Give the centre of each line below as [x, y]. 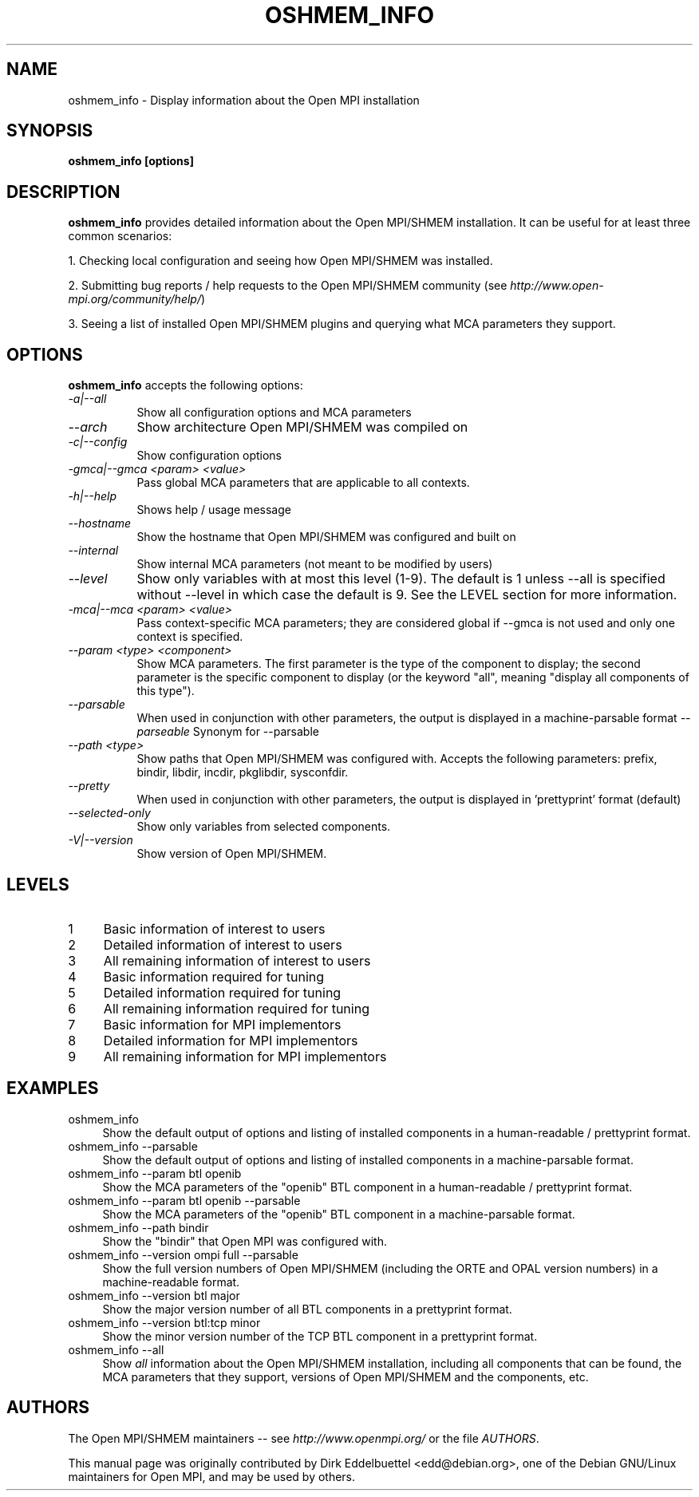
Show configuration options [209, 456]
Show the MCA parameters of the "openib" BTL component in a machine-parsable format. [339, 1214]
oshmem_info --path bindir [138, 1227]
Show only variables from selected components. [264, 827]
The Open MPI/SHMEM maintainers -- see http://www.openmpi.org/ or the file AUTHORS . [304, 1438]
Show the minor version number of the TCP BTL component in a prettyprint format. [320, 1336]
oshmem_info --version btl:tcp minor [164, 1322]
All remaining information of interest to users [237, 960]
